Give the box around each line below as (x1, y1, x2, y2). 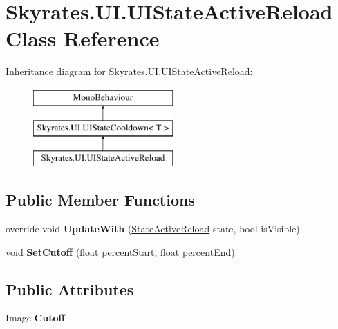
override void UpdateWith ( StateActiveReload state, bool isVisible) (6, 221, 300, 236)
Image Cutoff (6, 310, 65, 325)
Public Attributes (6, 278, 134, 299)
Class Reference (6, 24, 160, 52)
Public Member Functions (6, 189, 195, 210)
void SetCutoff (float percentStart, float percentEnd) (6, 244, 235, 259)
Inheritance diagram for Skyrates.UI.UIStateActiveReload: (6, 64, 253, 79)
